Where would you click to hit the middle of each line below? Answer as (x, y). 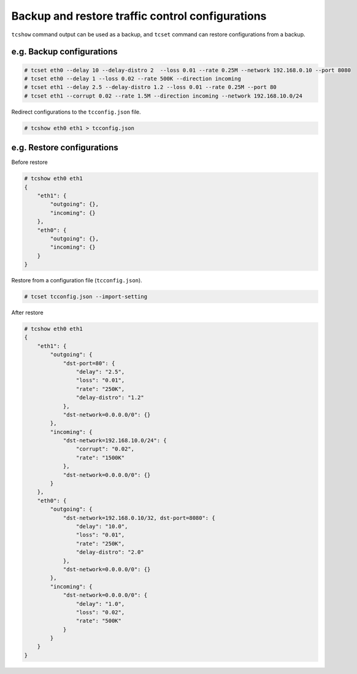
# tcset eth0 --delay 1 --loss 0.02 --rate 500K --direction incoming (133, 79)
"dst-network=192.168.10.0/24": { (115, 441)
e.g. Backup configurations (64, 52)
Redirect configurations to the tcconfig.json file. (76, 112)
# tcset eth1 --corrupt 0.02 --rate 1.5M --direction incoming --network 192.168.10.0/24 (163, 96)
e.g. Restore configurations (65, 148)
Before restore (30, 162)
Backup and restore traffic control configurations (139, 16)
